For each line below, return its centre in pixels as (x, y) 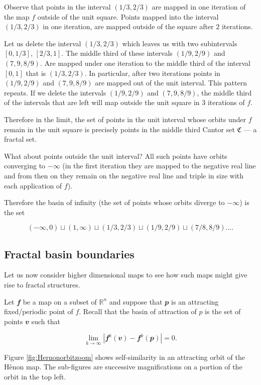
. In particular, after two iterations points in (152, 73)
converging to (25, 166)
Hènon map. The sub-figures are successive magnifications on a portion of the (123, 367)
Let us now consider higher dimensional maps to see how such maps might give (126, 275)
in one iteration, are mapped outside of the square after (128, 26)
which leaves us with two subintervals (180, 43)
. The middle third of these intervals (117, 53)
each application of (33, 185)
